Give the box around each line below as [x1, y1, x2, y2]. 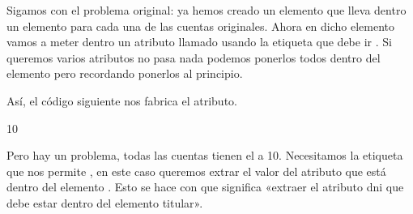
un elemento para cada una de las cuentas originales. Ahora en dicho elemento [6, 17, 395, 34]
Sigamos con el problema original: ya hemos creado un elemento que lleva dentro [6, 2, 407, 18]
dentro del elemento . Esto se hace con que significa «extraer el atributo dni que [6, 178, 404, 195]
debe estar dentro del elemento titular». [6, 194, 203, 211]
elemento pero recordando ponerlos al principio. [6, 65, 243, 82]
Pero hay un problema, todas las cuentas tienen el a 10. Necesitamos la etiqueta [6, 147, 403, 164]
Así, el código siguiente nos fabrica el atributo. [6, 92, 237, 109]
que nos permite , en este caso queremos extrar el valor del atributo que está [6, 162, 386, 179]
